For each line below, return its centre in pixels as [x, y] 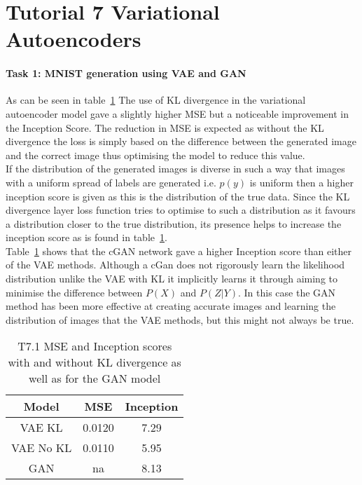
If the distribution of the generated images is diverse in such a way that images [175, 169]
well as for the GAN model [95, 378]
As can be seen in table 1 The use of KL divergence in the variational [156, 100]
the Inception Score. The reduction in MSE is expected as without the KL [165, 127]
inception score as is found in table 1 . [86, 237]
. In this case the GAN [287, 292]
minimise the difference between [74, 292]
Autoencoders [74, 39]
